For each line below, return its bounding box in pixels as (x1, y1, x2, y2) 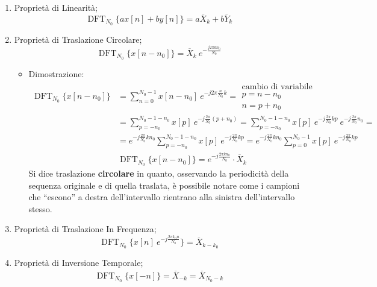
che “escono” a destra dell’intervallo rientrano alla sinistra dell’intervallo (28, 191, 295, 203)
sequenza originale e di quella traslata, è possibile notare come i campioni (28, 178, 300, 191)
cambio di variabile (241, 83, 313, 92)
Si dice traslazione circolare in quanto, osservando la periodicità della (28, 166, 289, 179)
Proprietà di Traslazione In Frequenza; (14, 222, 157, 235)
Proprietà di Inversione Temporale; (14, 256, 143, 269)
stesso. (28, 202, 52, 215)
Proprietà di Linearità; (14, 1, 98, 13)
